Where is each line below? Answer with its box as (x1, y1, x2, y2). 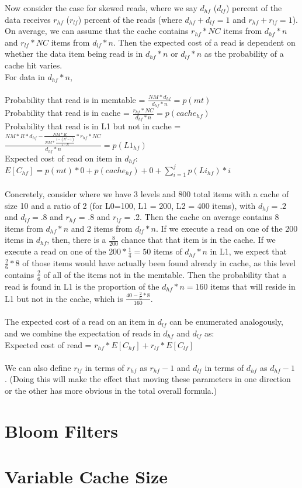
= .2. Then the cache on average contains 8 (124, 211, 279, 223)
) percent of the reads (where (78, 13, 182, 25)
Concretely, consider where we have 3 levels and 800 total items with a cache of (5, 188, 289, 200)
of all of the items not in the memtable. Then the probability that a (43, 268, 287, 280)
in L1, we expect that (210, 245, 287, 257)
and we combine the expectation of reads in (5, 327, 161, 339)
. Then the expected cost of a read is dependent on (113, 36, 296, 48)
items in (5, 233, 34, 246)
